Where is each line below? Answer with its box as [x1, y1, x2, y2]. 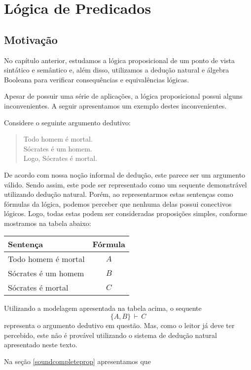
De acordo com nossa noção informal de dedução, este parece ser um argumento [4, 169, 246, 180]
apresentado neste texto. [4, 339, 77, 350]
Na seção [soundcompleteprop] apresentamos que [4, 356, 151, 366]
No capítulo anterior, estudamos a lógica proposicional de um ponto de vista [4, 55, 235, 65]
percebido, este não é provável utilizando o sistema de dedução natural [4, 330, 217, 340]
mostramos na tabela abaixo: [4, 218, 91, 228]
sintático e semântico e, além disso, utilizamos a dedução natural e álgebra [4, 65, 229, 75]
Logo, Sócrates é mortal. [23, 153, 98, 163]
